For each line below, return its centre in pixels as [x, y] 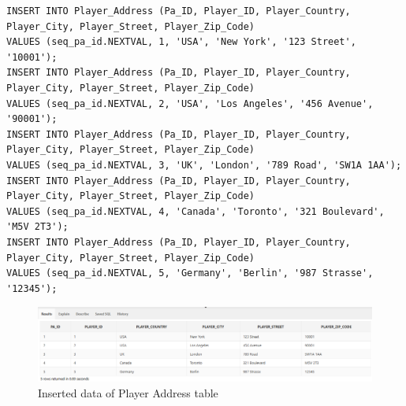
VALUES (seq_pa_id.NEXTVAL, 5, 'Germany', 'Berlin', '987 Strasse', [190, 273]
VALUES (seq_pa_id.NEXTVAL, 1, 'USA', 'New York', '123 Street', [181, 42]
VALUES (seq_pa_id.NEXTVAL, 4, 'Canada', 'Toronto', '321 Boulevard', [196, 211]
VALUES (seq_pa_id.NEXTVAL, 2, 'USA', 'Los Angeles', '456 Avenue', [190, 103]
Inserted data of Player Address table [128, 392]
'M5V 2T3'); [37, 227]
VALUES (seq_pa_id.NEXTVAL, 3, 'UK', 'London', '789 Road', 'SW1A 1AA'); [204, 165]
